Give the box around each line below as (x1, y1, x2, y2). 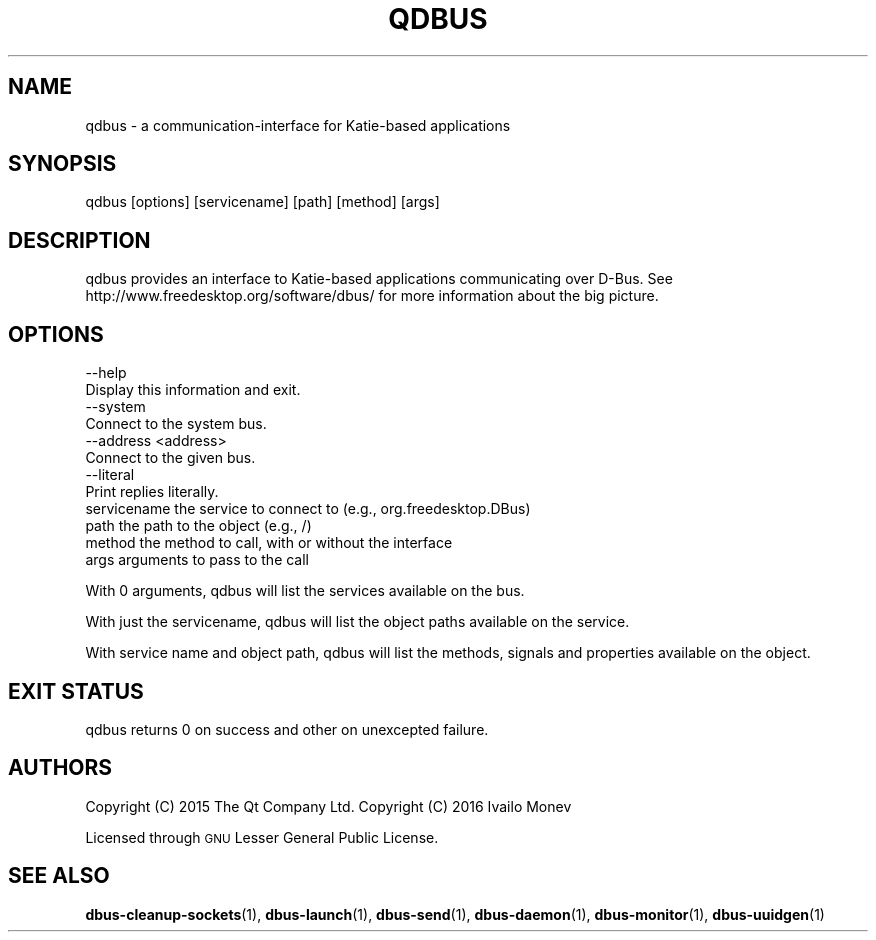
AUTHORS (8, 755, 113, 781)
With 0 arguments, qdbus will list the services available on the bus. (85, 582, 525, 600)
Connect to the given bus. (85, 449, 256, 467)
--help (85, 364, 127, 382)
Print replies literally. (85, 483, 219, 501)
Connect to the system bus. (85, 415, 267, 433)
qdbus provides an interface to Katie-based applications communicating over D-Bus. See (85, 270, 673, 288)
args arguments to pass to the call (85, 551, 310, 569)
